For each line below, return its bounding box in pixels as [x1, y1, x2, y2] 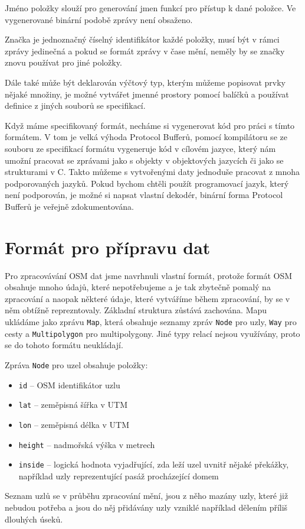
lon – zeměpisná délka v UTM [18, 418, 129, 430]
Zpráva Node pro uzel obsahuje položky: [5, 358, 148, 371]
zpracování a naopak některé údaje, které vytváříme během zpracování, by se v [5, 292, 290, 304]
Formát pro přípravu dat [5, 235, 211, 259]
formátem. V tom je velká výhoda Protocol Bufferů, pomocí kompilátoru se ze [5, 131, 287, 143]
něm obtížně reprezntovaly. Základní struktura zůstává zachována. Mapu [5, 304, 267, 316]
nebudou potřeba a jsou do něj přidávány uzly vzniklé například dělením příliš [5, 501, 288, 514]
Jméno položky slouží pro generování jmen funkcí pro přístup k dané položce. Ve [5, 2, 296, 14]
